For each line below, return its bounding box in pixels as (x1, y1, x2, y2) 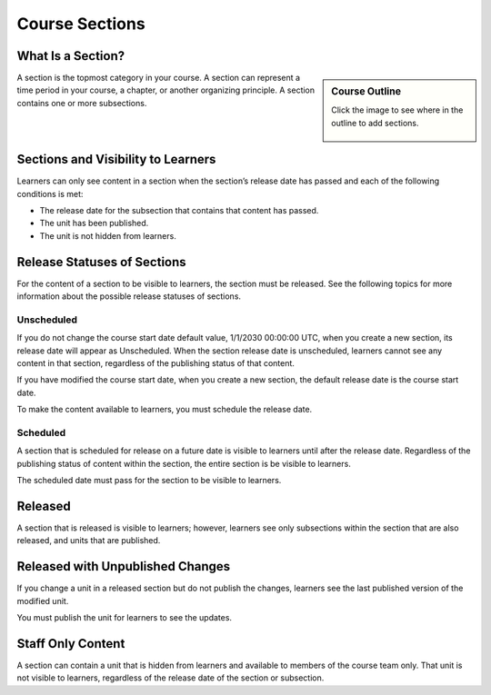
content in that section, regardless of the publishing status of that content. (16, 357, 296, 368)
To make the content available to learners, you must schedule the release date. (16, 404, 313, 415)
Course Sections (16, 14, 145, 34)
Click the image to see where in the (331, 104, 464, 115)
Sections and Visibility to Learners (16, 152, 216, 167)
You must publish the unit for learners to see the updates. (16, 612, 232, 623)
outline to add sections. (331, 117, 419, 128)
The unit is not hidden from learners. (39, 230, 176, 241)
